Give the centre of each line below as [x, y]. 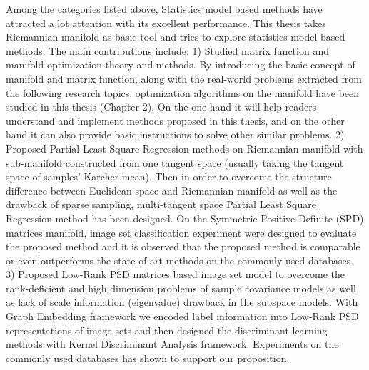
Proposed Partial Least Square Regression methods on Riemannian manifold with [184, 148]
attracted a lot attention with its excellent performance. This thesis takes [166, 22]
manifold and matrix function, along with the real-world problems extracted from [184, 78]
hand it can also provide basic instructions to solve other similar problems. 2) [175, 134]
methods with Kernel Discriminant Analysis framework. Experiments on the [172, 344]
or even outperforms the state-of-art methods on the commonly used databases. [180, 260]
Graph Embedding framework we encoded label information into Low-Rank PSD [182, 316]
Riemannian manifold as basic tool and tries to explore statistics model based [176, 37]
